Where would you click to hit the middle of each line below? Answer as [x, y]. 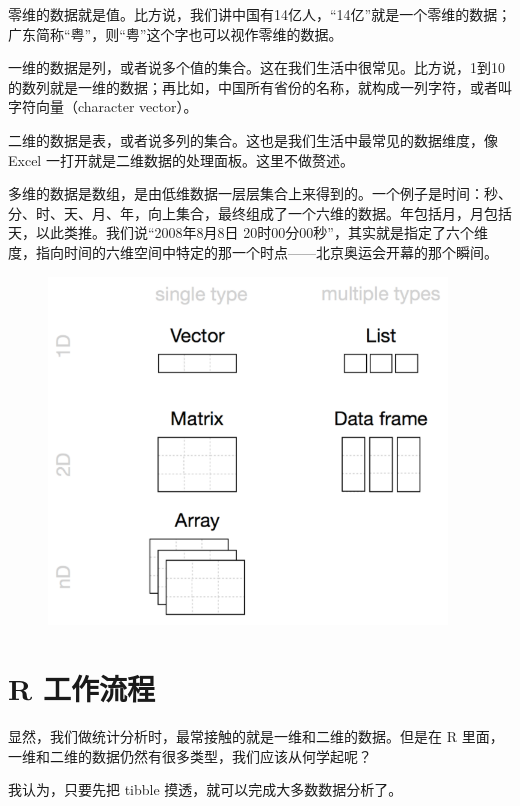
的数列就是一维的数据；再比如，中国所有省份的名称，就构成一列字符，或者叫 [260, 86]
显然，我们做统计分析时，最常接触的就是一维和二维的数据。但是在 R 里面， [256, 736]
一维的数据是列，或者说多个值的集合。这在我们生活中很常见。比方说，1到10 [256, 67]
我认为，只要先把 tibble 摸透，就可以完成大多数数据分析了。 [205, 789]
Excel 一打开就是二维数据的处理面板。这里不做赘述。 [181, 159]
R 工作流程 [81, 688]
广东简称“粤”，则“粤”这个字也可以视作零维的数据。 [175, 33]
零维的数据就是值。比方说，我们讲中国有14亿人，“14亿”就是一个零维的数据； [260, 14]
